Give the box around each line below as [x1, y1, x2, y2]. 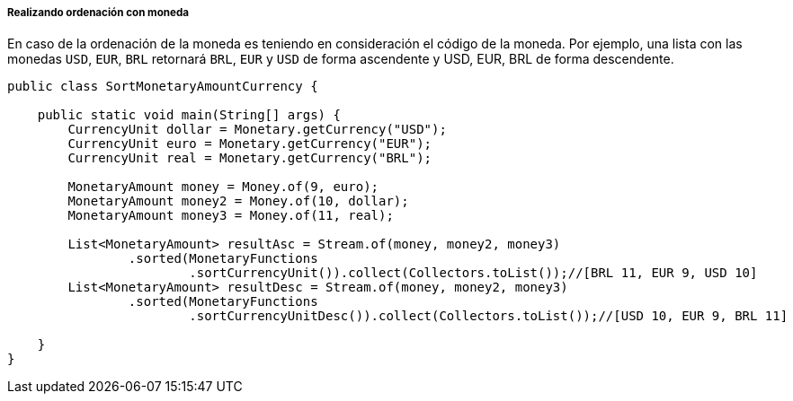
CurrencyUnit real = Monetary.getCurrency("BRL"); [67, 151, 432, 166]
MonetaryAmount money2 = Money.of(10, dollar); [67, 194, 409, 209]
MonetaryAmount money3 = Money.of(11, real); [67, 208, 394, 223]
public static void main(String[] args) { [37, 108, 341, 123]
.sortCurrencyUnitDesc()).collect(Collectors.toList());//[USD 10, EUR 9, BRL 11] [189, 309, 789, 324]
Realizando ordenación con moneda [7, 6, 190, 19]
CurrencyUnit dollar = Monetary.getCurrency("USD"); [67, 122, 447, 137]
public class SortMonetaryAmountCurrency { [7, 79, 318, 94]
